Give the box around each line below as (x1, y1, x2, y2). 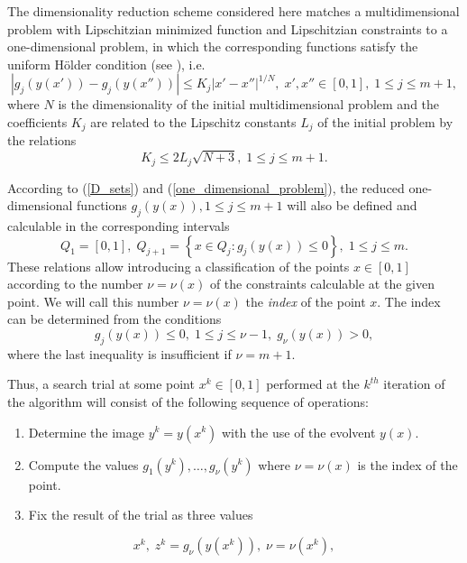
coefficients (7, 112, 68, 131)
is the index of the (357, 455, 458, 474)
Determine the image (28, 422, 144, 441)
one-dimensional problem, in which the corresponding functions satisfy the (7, 37, 418, 56)
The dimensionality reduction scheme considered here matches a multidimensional (7, 2, 460, 20)
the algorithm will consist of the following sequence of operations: (7, 392, 369, 411)
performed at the (266, 374, 360, 393)
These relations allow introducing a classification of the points (7, 256, 350, 275)
